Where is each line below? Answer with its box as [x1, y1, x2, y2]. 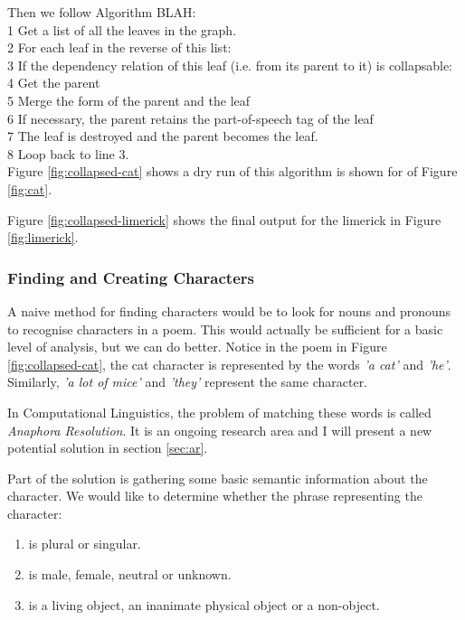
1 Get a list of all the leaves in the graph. [7, 20, 237, 39]
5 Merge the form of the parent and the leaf [7, 90, 251, 109]
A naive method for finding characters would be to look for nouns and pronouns [7, 301, 451, 320]
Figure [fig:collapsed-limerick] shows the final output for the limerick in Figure [7, 210, 441, 229]
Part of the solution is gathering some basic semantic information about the [7, 468, 428, 487]
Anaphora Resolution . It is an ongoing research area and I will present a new [7, 420, 432, 439]
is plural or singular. [28, 534, 141, 553]
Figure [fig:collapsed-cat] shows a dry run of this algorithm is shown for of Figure [7, 162, 458, 181]
